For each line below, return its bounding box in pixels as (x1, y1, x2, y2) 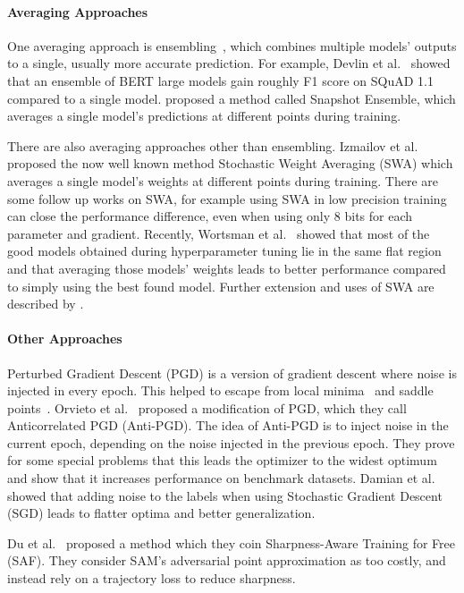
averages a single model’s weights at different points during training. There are (7, 171, 439, 190)
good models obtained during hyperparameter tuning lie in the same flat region (7, 241, 442, 260)
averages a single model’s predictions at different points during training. (7, 106, 401, 125)
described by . (7, 294, 84, 313)
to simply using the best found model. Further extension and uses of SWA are (7, 276, 434, 295)
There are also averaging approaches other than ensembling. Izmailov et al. (7, 136, 418, 155)
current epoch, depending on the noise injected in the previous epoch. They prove (7, 433, 455, 452)
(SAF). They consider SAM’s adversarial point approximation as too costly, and (7, 551, 446, 570)
